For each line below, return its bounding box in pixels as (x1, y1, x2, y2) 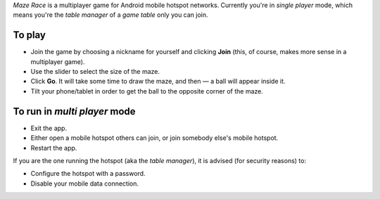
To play (13, 29, 46, 41)
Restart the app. (30, 143, 77, 152)
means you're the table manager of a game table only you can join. (13, 11, 208, 19)
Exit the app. (30, 124, 67, 132)
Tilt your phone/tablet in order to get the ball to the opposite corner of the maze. (30, 86, 263, 95)
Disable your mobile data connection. (30, 179, 139, 188)
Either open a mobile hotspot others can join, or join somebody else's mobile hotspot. (30, 134, 279, 142)
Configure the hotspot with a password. (30, 169, 146, 178)
